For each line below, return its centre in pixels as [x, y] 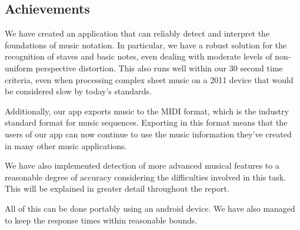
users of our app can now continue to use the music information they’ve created [148, 134]
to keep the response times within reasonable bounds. [101, 220]
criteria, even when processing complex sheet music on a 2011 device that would [149, 79]
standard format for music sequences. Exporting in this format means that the [146, 122]
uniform [19, 68]
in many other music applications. [66, 145]
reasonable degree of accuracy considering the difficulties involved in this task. [146, 177]
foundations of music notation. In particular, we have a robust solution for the [146, 45]
